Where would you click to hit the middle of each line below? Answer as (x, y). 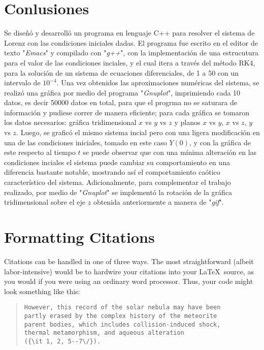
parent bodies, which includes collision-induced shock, (122, 324)
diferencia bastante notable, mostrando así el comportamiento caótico (112, 172)
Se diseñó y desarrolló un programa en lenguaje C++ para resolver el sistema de (129, 33)
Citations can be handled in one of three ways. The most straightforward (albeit (129, 261)
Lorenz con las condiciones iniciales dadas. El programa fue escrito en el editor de (131, 42)
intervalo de (22, 83)
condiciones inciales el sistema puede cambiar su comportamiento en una (117, 162)
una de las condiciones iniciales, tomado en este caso (86, 142)
